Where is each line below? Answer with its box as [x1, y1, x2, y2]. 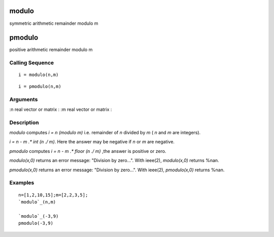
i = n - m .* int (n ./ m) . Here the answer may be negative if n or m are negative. [9, 139, 175, 145]
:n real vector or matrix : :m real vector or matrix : [9, 106, 112, 112]
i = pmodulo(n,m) [18, 84, 61, 89]
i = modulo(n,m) [18, 72, 59, 78]
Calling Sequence [9, 59, 54, 66]
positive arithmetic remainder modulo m [9, 47, 93, 53]
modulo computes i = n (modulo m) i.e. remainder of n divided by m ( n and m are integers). [9, 130, 201, 136]
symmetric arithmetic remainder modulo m [9, 20, 98, 26]
